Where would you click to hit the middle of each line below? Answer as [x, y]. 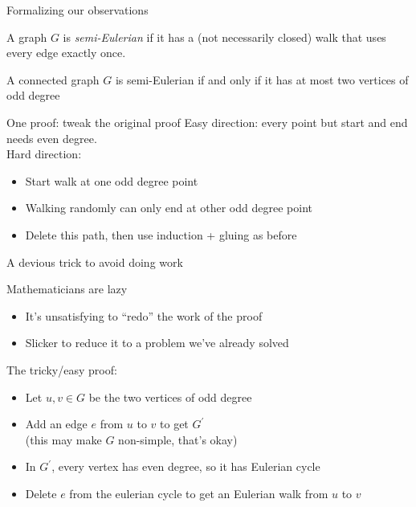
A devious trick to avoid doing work [95, 262]
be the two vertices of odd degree [170, 397]
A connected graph [53, 79]
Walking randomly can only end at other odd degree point [169, 208]
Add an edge [56, 424]
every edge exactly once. [66, 53]
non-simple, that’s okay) [178, 439]
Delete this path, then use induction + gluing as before [161, 234]
